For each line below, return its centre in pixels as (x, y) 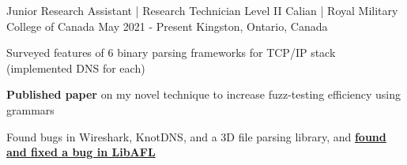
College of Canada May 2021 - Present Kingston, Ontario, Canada (167, 26)
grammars (30, 109)
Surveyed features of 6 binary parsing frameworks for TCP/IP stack (171, 52)
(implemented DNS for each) (76, 67)
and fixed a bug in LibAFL (81, 152)
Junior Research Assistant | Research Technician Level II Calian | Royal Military (202, 10)
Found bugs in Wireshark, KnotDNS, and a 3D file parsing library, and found (196, 136)
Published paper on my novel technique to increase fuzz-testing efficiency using (204, 94)
